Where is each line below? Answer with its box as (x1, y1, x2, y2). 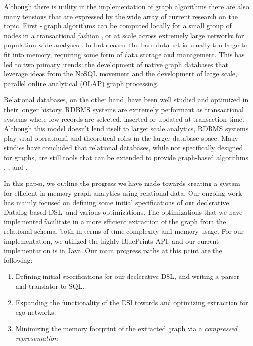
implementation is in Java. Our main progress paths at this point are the (4, 245, 222, 255)
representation (15, 333, 58, 343)
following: (4, 254, 33, 265)
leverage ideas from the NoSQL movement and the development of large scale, (4, 69, 237, 79)
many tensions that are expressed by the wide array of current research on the (4, 11, 238, 21)
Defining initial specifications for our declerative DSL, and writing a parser (15, 271, 240, 281)
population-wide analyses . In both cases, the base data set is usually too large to (4, 40, 248, 50)
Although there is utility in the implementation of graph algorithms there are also (4, 1, 249, 11)
